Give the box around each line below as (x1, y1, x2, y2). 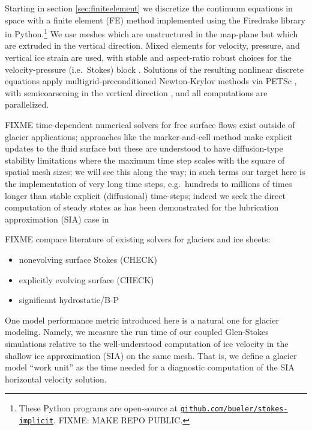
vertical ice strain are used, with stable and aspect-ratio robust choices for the (5, 51, 292, 64)
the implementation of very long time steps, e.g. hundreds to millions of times (5, 177, 292, 189)
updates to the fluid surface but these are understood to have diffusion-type (5, 142, 283, 155)
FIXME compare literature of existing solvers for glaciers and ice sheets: (5, 233, 271, 245)
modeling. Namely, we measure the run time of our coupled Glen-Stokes (5, 325, 269, 338)
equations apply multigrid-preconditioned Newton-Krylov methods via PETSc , (5, 75, 297, 87)
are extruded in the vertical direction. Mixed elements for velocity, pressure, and (5, 39, 300, 52)
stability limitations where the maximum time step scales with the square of (5, 153, 285, 166)
